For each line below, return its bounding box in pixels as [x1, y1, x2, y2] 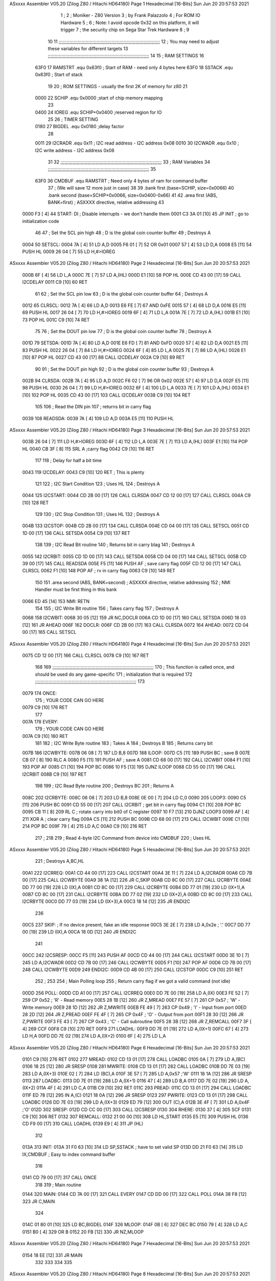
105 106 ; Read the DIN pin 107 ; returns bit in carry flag [35, 404, 151, 410]
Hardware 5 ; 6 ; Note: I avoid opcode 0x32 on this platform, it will [60, 19, 199, 26]
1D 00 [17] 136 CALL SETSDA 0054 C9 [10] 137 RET [22, 530, 130, 536]
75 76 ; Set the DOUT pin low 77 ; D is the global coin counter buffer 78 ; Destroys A [35, 328, 212, 335]
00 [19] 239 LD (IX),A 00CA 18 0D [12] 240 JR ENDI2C [22, 929, 136, 935]
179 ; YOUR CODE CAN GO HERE [35, 726, 105, 732]
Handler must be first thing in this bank [35, 587, 117, 593]
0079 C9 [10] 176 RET [22, 705, 68, 711]
